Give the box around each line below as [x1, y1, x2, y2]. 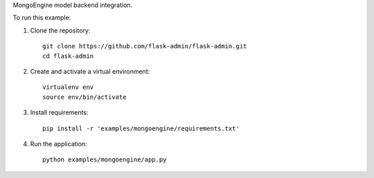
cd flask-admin [42, 52, 94, 60]
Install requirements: [30, 108, 89, 117]
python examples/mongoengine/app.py [42, 156, 167, 164]
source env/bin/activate [42, 93, 127, 101]
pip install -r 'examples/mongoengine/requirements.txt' [42, 124, 240, 132]
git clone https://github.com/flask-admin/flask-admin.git [42, 42, 247, 50]
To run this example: [12, 14, 71, 22]
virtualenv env [42, 83, 94, 91]
